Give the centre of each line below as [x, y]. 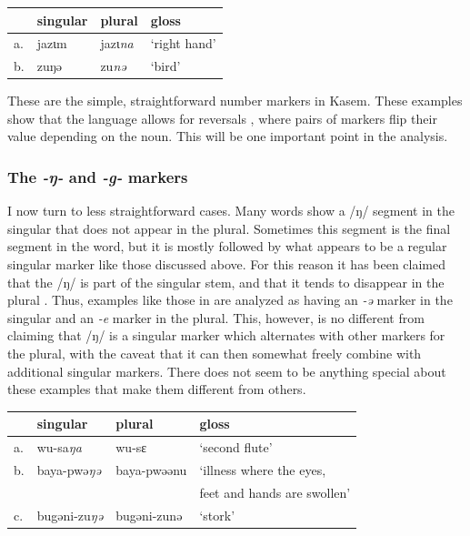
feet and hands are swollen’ [275, 492]
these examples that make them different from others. [157, 389]
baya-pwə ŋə [69, 470]
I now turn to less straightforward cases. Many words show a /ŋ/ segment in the [231, 211]
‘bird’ [165, 66]
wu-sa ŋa [59, 447]
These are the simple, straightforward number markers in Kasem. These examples [235, 101]
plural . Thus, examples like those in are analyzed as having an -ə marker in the [230, 300]
